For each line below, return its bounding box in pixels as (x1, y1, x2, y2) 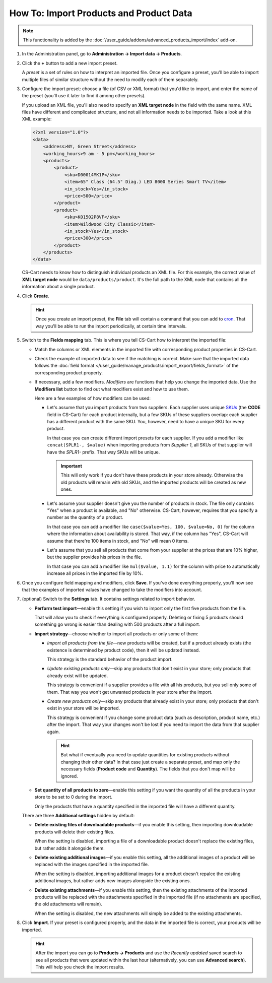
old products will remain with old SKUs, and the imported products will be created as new (60, 479, 246, 485)
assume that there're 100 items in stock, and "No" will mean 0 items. (47, 538, 189, 544)
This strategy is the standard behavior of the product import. (47, 657, 173, 663)
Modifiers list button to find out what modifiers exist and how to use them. (34, 386, 189, 392)
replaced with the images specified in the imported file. (34, 862, 149, 868)
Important (60, 463, 83, 469)
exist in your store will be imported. (47, 705, 120, 711)
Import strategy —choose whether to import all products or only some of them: (34, 630, 198, 637)
